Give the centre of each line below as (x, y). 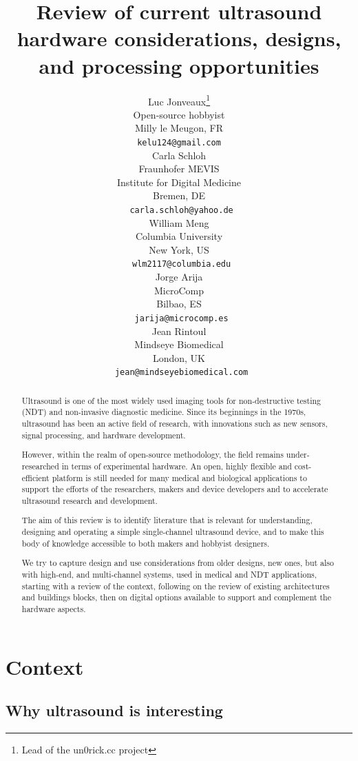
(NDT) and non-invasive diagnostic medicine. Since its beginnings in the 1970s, (164, 412)
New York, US (179, 249)
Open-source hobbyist (179, 114)
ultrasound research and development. (89, 500)
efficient (35, 477)
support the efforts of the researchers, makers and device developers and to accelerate (175, 489)
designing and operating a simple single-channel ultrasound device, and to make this (173, 532)
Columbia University (179, 236)
